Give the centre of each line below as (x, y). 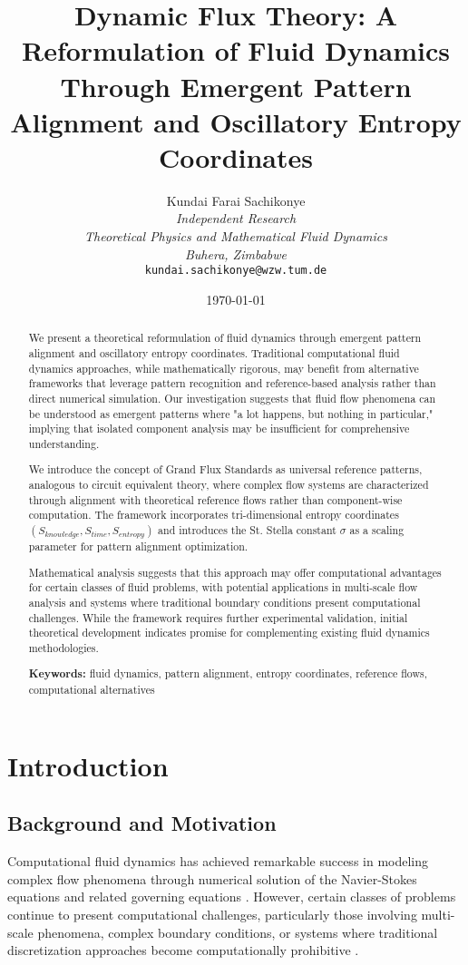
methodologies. (63, 647)
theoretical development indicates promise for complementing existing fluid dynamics (229, 633)
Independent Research (236, 218)
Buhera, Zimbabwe (235, 253)
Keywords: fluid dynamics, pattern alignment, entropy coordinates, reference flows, (228, 674)
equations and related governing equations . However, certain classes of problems (232, 897)
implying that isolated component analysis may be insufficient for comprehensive (219, 429)
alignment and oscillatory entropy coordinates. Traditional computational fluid (214, 352)
